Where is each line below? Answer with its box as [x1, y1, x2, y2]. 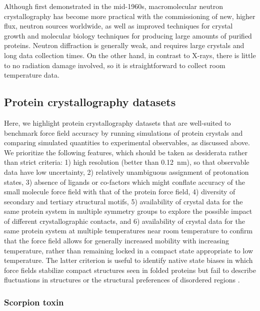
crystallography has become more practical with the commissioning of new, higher [4, 11, 255, 21]
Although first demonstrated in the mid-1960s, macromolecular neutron [4, 1, 223, 11]
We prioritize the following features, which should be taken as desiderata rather [4, 147, 248, 157]
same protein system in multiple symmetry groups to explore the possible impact [4, 206, 252, 216]
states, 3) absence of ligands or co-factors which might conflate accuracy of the [4, 176, 245, 187]
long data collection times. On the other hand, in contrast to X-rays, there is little [4, 50, 256, 60]
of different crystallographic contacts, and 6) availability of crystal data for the [4, 215, 245, 226]
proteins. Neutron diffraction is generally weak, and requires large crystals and [4, 40, 244, 51]
